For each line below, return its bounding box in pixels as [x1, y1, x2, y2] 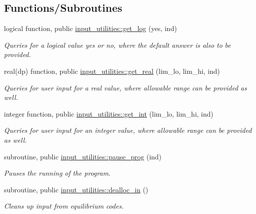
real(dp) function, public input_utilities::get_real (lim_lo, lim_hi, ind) [4, 65, 220, 76]
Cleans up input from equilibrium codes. [4, 201, 124, 211]
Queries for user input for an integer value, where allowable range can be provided [4, 125, 252, 135]
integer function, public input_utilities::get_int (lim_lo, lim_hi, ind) [4, 108, 214, 119]
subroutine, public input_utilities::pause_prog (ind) [4, 151, 162, 161]
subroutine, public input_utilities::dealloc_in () [4, 184, 148, 194]
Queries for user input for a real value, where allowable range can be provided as [4, 82, 247, 92]
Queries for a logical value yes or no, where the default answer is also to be [4, 39, 231, 50]
